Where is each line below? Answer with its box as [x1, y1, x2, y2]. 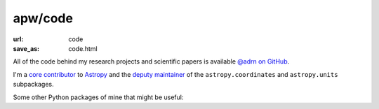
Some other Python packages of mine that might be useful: [13, 93, 184, 101]
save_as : [13, 44, 40, 52]
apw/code [13, 10, 74, 26]
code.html [68, 44, 98, 52]
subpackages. [13, 80, 54, 89]
